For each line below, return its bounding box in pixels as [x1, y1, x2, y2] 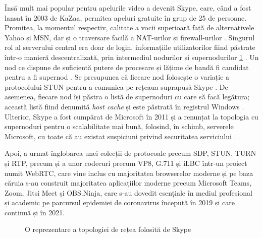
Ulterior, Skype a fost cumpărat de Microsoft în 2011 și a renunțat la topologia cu [5, 111, 258, 122]
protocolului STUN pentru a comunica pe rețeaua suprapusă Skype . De [5, 81, 228, 92]
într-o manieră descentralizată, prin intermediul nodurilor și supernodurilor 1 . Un [5, 51, 259, 62]
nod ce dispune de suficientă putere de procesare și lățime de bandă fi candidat [5, 62, 249, 72]
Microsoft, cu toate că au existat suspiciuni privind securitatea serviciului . [5, 131, 236, 141]
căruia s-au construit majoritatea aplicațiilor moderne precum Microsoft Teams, [5, 177, 252, 188]
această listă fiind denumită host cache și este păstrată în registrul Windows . [5, 101, 244, 111]
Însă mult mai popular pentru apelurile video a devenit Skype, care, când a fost [5, 3, 251, 13]
